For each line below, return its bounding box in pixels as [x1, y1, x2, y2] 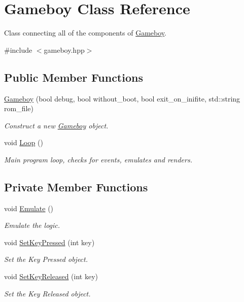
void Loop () [4, 137, 43, 148]
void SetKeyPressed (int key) [4, 237, 95, 247]
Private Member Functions [4, 179, 148, 194]
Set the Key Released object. [4, 288, 91, 298]
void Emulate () [4, 203, 54, 213]
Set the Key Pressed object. [4, 254, 88, 264]
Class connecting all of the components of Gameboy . [4, 27, 167, 38]
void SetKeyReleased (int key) [4, 271, 98, 282]
